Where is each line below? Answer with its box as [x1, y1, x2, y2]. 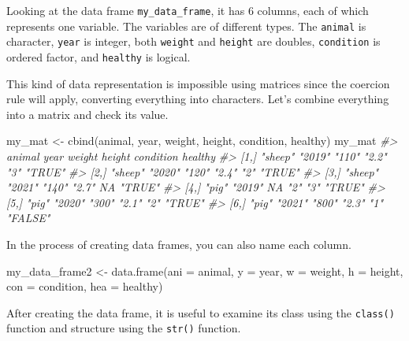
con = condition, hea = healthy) [6, 278, 163, 295]
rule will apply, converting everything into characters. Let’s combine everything [6, 91, 389, 107]
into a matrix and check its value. [6, 106, 169, 122]
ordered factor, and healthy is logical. [6, 48, 191, 65]
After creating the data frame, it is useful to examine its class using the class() [6, 304, 395, 321]
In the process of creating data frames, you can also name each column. [6, 235, 351, 252]
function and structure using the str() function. [6, 320, 241, 336]
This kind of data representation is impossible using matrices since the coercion [6, 75, 390, 91]
